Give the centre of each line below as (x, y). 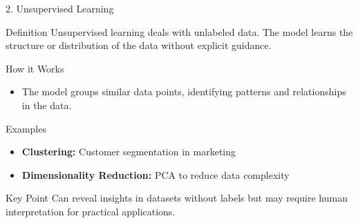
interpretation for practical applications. (91, 211)
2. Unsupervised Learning (60, 8)
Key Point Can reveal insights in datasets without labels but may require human (177, 198)
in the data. (47, 105)
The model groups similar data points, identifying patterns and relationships (184, 91)
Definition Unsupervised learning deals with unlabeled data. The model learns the (179, 31)
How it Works (35, 68)
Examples (26, 128)
